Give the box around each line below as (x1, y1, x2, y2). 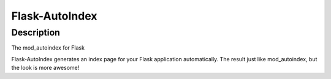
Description (11, 27, 61, 38)
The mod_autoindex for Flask (11, 44, 85, 51)
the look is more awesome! (11, 64, 80, 72)
